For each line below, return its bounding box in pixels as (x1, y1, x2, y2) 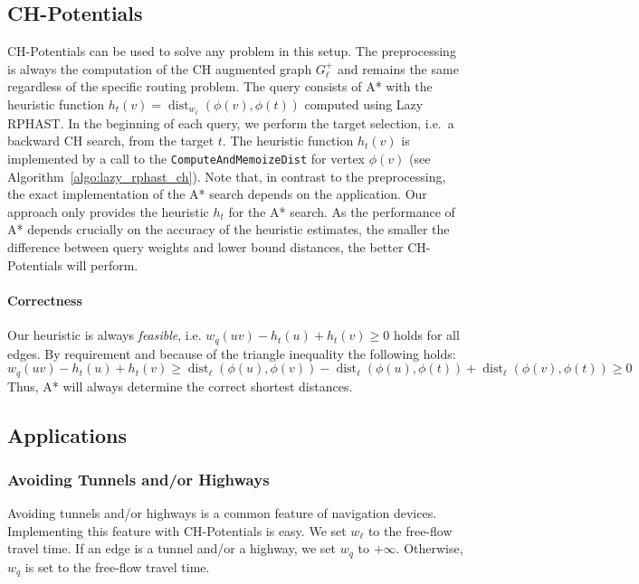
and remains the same (337, 59, 459, 78)
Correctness (7, 290, 82, 309)
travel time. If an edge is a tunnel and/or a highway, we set (7, 539, 337, 558)
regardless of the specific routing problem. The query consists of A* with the (7, 77, 433, 96)
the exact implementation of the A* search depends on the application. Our (7, 184, 427, 203)
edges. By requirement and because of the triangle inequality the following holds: (7, 344, 456, 363)
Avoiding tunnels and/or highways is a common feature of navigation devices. (7, 504, 437, 523)
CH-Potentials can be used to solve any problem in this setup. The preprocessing (7, 42, 456, 61)
